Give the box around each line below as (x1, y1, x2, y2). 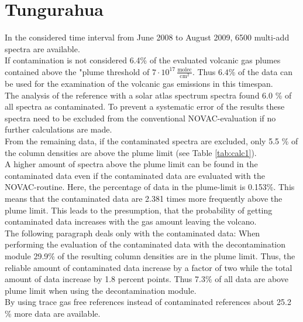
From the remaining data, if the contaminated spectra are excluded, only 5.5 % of (5, 135, 298, 147)
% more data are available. (5, 307, 101, 319)
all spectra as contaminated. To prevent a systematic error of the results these (5, 100, 285, 113)
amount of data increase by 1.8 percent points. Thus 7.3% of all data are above (5, 273, 288, 285)
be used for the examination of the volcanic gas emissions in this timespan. (5, 77, 273, 90)
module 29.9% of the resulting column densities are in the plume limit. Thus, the (5, 249, 295, 262)
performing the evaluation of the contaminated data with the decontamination (5, 238, 286, 250)
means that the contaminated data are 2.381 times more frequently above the (5, 192, 283, 204)
